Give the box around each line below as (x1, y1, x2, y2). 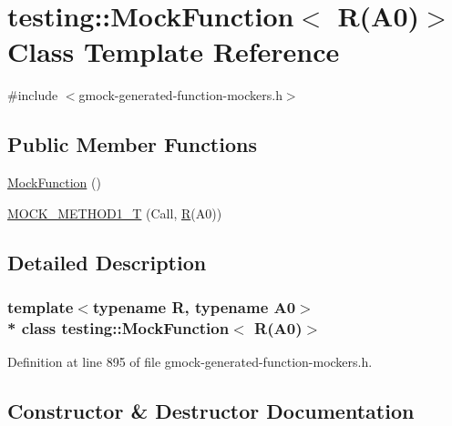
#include (7, 86, 58, 105)
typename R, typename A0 (92, 296, 296, 318)
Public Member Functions (7, 130, 257, 158)
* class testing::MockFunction (7, 316, 230, 339)
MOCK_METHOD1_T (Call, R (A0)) (7, 203, 222, 222)
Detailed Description (7, 248, 207, 276)
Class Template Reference (7, 33, 340, 70)
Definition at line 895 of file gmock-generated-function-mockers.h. (7, 352, 373, 371)
